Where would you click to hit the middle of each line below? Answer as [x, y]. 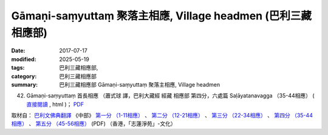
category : [24, 76]
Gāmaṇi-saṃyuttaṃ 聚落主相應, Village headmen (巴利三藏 [162, 16]
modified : [24, 59]
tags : [18, 68]
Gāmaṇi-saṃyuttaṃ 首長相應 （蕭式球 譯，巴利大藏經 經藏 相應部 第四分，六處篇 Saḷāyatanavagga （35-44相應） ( [171, 96]
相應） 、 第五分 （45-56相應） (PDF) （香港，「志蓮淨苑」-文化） [94, 123]
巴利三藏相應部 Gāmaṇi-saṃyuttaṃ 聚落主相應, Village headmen [140, 84]
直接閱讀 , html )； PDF [55, 104]
